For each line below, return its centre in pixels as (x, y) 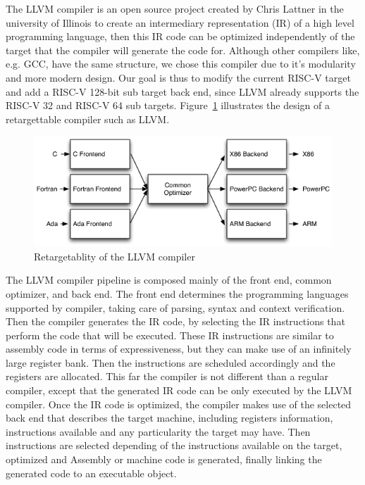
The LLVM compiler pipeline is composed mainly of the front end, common (169, 280)
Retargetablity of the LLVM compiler (115, 256)
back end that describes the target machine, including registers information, (169, 418)
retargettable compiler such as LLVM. (88, 119)
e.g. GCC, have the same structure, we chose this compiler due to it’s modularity (181, 64)
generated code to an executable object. (91, 473)
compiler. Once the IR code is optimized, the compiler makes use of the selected (179, 404)
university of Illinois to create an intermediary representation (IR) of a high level (180, 22)
